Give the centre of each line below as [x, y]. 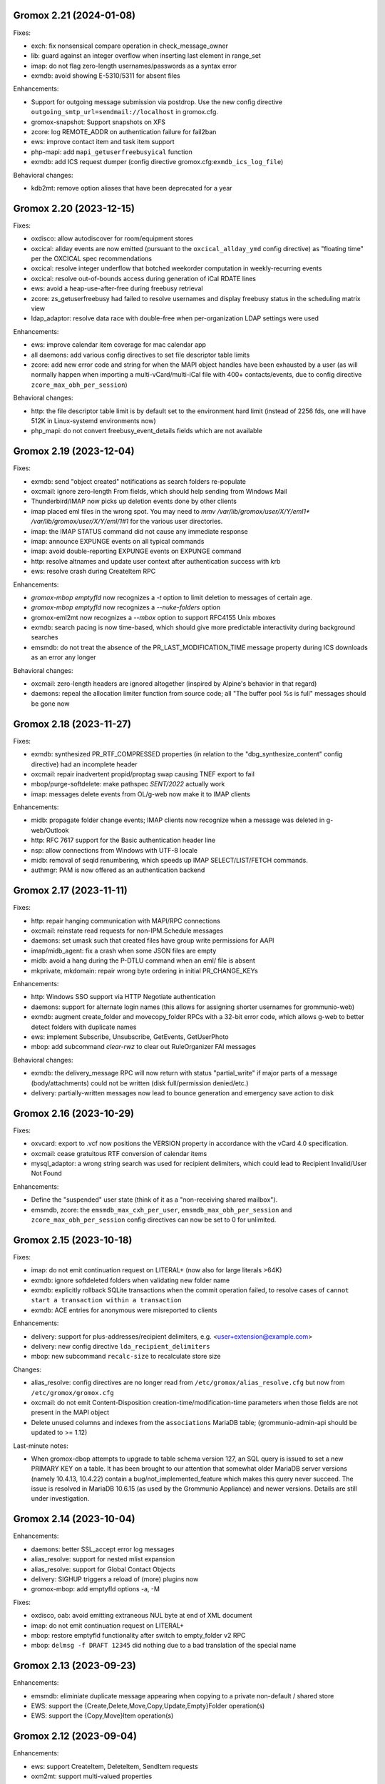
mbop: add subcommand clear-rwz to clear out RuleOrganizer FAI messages [144, 1047]
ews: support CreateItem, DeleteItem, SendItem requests [115, 1766]
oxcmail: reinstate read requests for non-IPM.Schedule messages [127, 931]
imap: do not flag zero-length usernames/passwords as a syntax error [134, 66]
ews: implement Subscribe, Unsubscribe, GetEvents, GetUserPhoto [130, 1037]
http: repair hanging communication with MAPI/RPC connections [125, 921]
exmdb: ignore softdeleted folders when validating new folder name [130, 1280]
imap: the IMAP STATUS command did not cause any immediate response [140, 531]
